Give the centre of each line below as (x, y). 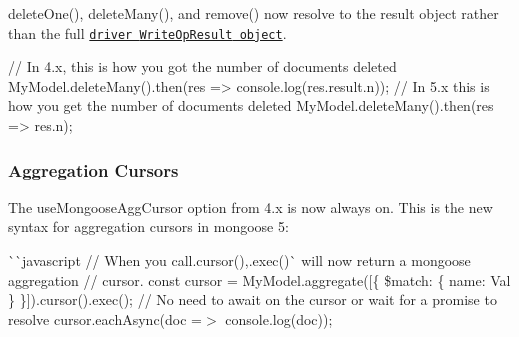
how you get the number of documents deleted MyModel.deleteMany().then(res (251, 105)
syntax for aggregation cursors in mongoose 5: (148, 226)
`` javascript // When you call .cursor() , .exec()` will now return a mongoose (239, 260)
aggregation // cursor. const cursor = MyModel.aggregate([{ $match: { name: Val (259, 279)
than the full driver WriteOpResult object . (147, 32)
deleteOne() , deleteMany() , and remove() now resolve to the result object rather (253, 13)
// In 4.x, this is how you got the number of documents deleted (202, 66)
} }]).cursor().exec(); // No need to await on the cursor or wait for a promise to (252, 299)
